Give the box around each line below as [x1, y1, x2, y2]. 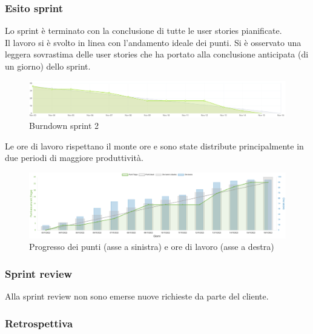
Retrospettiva [5, 315, 73, 330]
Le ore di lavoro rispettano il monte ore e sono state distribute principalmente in [5, 139, 304, 152]
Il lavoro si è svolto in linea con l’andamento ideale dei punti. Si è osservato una [5, 36, 301, 48]
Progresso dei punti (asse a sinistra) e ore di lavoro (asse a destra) [29, 240, 274, 253]
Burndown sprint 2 [29, 119, 99, 132]
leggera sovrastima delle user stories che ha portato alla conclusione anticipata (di [5, 48, 309, 61]
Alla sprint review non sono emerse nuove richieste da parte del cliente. [5, 290, 269, 303]
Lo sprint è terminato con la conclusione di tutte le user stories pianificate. [5, 24, 282, 37]
